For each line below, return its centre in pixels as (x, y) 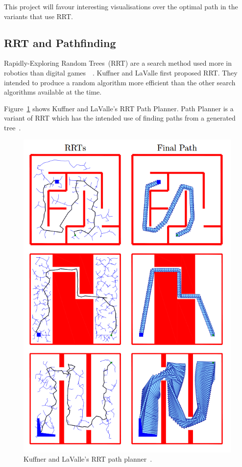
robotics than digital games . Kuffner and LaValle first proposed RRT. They (121, 72)
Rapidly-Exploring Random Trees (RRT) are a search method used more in (118, 63)
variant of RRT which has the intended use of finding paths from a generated (120, 118)
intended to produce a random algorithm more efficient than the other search (120, 82)
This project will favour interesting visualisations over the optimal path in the (121, 6)
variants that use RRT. (38, 16)
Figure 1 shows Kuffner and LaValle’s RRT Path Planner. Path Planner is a (119, 108)
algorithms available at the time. (53, 92)
